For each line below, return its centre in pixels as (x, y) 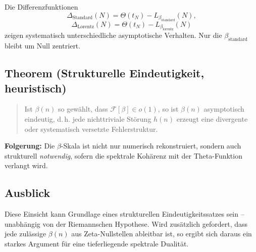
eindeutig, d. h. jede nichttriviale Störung (88, 118)
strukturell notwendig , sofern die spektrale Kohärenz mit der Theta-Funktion (123, 155)
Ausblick (28, 193)
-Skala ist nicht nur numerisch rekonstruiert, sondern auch (151, 146)
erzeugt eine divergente (212, 118)
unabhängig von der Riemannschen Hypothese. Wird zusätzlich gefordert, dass (126, 223)
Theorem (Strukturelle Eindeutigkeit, (105, 73)
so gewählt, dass (83, 109)
